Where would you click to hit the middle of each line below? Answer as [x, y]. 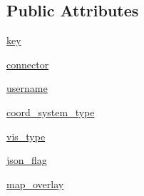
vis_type [26, 136]
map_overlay [35, 184]
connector [28, 64]
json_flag [27, 160]
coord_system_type [51, 112]
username [27, 88]
